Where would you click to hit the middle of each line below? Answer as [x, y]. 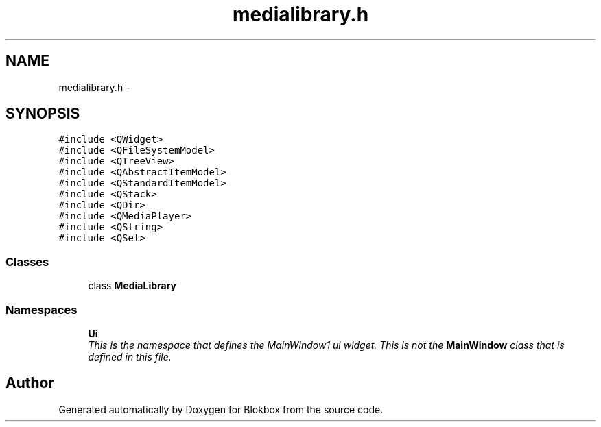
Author [30, 383]
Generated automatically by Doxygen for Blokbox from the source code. [221, 409]
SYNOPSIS [43, 114]
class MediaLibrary [132, 286]
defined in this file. [130, 356]
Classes [27, 261]
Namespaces [42, 309]
